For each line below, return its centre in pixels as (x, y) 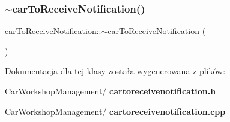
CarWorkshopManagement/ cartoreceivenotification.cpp (115, 111)
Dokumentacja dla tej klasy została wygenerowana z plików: (115, 71)
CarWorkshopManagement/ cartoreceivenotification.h (110, 91)
